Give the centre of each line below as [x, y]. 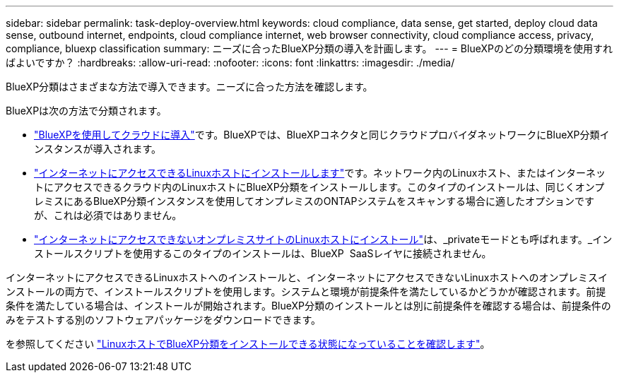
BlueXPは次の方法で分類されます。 [86, 111]
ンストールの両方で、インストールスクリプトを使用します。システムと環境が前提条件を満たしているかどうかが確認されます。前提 [306, 291]
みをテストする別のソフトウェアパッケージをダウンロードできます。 [164, 320]
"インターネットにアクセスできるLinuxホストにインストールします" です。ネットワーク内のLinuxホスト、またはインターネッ [320, 173]
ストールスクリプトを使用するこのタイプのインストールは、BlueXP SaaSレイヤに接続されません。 [263, 253]
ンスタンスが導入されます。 [98, 149]
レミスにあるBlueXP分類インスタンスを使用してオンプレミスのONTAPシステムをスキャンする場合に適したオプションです [314, 201]
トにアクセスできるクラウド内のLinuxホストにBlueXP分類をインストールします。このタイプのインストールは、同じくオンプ [319, 187]
